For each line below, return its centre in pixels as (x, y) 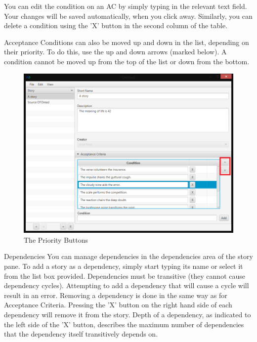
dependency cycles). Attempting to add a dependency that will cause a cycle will (127, 285)
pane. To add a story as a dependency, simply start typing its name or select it (124, 266)
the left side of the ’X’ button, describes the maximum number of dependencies (124, 324)
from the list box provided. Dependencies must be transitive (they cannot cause (125, 276)
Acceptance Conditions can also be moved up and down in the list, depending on (127, 42)
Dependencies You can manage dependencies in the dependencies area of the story (128, 256)
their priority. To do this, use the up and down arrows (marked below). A (115, 52)
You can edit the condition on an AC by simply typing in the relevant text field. (126, 6)
